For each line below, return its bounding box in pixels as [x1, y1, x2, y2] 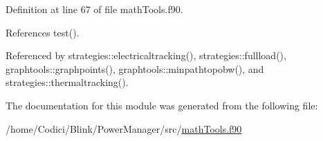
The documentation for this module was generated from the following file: [6, 98, 318, 112]
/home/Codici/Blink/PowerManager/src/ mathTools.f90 [6, 121, 242, 135]
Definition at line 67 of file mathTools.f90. [6, 2, 183, 16]
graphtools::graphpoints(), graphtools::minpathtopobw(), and [6, 61, 264, 76]
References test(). [6, 25, 80, 39]
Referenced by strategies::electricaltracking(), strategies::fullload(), [6, 48, 286, 63]
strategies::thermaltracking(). [6, 75, 129, 89]
